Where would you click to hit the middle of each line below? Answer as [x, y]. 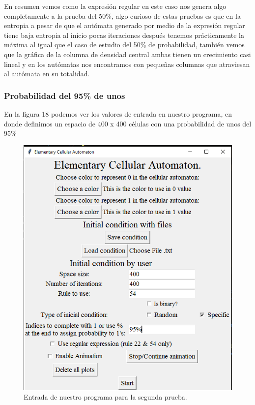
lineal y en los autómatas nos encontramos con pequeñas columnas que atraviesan [127, 64]
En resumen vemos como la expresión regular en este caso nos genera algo [115, 6]
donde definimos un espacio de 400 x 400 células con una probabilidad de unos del [128, 123]
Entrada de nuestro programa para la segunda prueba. [105, 397]
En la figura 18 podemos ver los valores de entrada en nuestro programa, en [118, 113]
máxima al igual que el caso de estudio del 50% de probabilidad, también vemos [124, 45]
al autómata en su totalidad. [47, 74]
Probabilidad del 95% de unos [65, 95]
